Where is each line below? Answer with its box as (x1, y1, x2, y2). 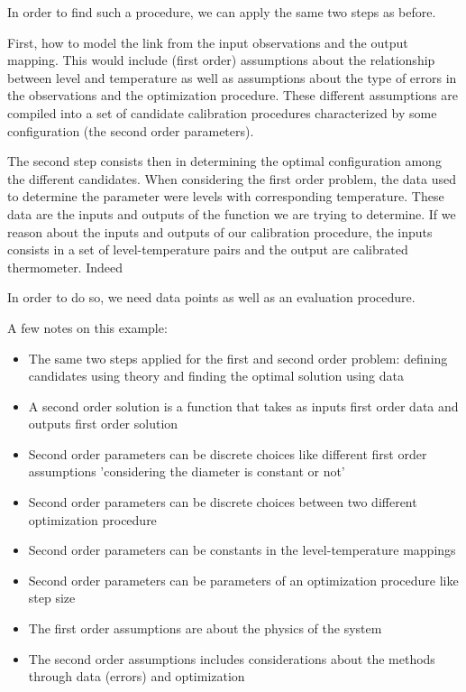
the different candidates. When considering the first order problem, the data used (7, 169, 456, 188)
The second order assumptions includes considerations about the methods (28, 649, 435, 668)
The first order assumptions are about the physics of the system (28, 619, 382, 638)
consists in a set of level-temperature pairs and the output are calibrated (7, 240, 408, 259)
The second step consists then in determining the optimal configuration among (7, 152, 442, 171)
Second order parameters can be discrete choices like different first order (28, 444, 427, 463)
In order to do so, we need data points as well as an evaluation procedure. (7, 288, 416, 307)
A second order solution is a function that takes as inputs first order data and (28, 396, 459, 415)
